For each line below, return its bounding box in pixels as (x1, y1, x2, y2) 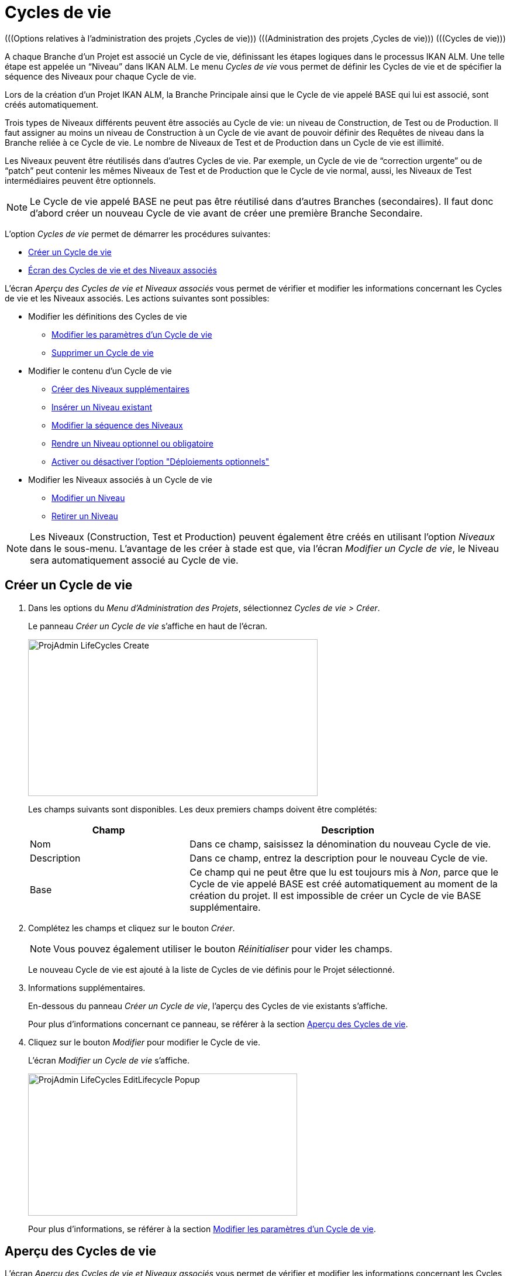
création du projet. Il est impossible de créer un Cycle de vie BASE (189, 889, 481, 901)
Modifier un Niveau (51, 492, 125, 503)
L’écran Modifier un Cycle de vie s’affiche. (28, 1055, 189, 1065)
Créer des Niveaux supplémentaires (51, 383, 189, 394)
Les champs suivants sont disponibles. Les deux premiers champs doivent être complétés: (28, 804, 377, 814)
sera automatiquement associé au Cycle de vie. (30, 554, 239, 566)
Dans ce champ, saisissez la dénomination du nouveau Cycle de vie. (189, 838, 491, 850)
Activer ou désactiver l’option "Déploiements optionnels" (51, 456, 270, 467)
